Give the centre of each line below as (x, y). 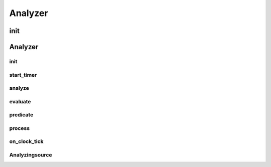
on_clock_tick (26, 141)
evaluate (20, 101)
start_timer (23, 75)
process (20, 128)
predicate (21, 115)
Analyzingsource (31, 154)
